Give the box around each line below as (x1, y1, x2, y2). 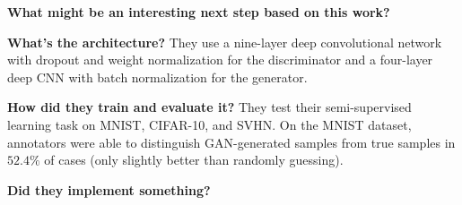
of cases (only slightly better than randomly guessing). (44, 150, 344, 169)
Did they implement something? (7, 180, 211, 199)
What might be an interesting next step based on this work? (7, 3, 390, 21)
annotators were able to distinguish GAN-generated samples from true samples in (7, 132, 456, 151)
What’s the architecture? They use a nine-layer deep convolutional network (7, 32, 442, 51)
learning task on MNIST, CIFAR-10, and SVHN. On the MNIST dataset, (7, 115, 412, 133)
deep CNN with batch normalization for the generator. (7, 67, 308, 86)
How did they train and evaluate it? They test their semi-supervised (7, 98, 412, 116)
